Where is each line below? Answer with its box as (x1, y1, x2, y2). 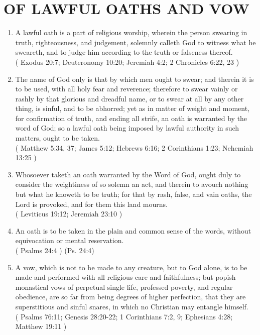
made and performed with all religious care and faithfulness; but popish (15, 272, 236, 282)
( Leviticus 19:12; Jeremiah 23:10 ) (15, 208, 122, 219)
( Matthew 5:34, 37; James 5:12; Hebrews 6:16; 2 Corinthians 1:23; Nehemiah (15, 142, 253, 153)
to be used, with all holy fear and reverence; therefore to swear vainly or (15, 83, 238, 94)
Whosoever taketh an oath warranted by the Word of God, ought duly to (15, 169, 241, 179)
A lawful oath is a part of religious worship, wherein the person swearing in (15, 27, 247, 38)
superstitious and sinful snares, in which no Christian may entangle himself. (15, 301, 248, 311)
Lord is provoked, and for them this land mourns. (15, 198, 168, 209)
